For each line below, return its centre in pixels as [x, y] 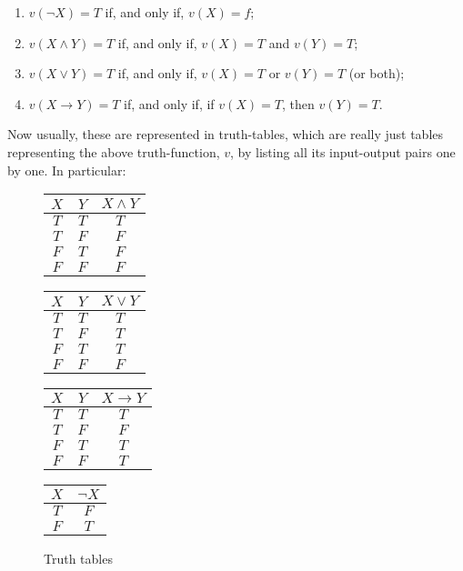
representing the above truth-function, [114, 151]
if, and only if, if [169, 103]
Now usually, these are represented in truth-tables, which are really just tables [226, 134]
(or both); [377, 73]
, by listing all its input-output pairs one [343, 151]
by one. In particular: [67, 170]
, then [298, 103]
